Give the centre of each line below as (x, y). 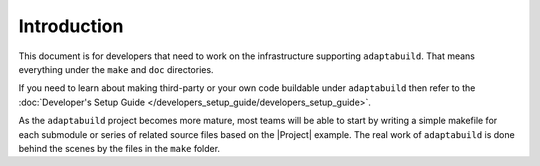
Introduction (71, 26)
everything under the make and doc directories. (116, 69)
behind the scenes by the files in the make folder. (119, 148)
